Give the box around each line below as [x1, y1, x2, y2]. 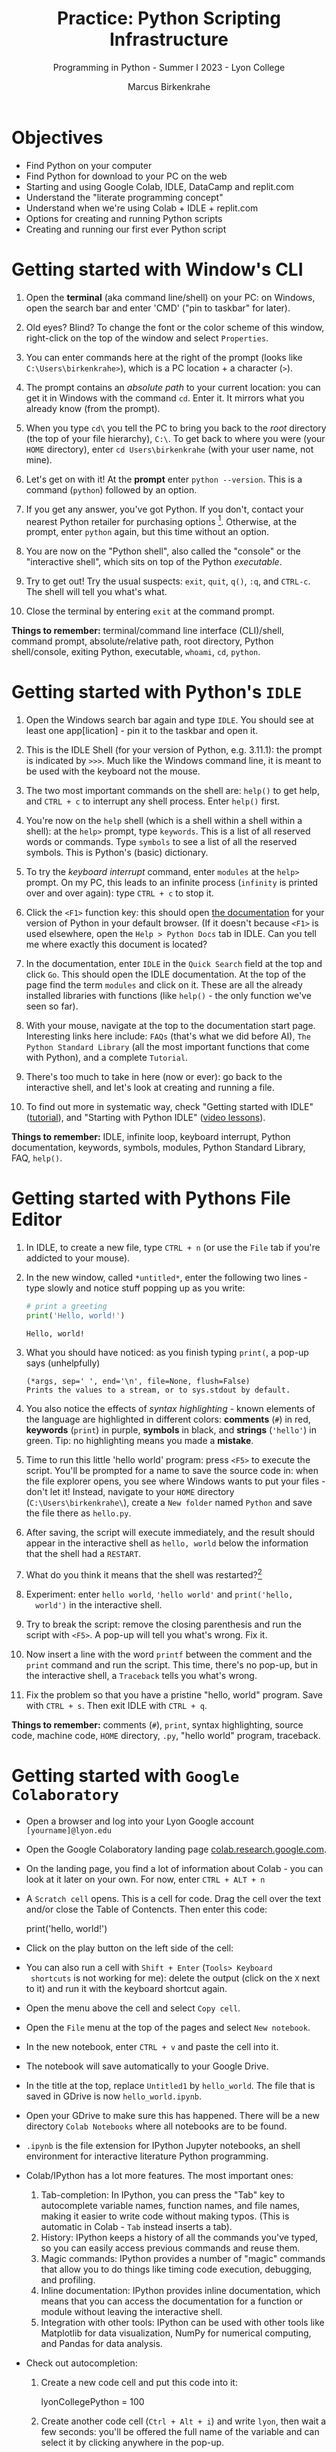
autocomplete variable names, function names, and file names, [40, 2199, 301, 2211]
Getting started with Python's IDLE [11, 681, 303, 704]
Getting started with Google [11, 1764, 240, 1787]
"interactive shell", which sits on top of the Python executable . [25, 556, 283, 568]
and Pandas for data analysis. [40, 2337, 163, 2349]
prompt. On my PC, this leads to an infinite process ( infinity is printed [25, 877, 319, 889]
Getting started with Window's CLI [11, 258, 304, 281]
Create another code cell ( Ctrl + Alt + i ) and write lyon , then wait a [40, 2415, 327, 2427]
